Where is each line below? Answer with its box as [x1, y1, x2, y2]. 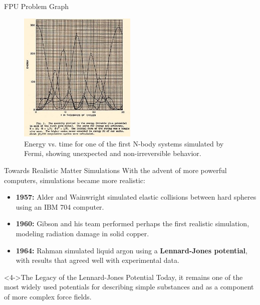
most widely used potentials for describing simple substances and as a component [4, 281, 254, 292]
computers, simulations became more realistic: [4, 175, 145, 185]
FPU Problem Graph [4, 1, 69, 11]
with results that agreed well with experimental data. [16, 255, 179, 265]
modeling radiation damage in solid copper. [16, 228, 149, 239]
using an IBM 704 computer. [16, 201, 104, 212]
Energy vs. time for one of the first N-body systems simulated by [24, 138, 224, 148]
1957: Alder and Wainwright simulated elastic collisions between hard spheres [16, 192, 256, 202]
